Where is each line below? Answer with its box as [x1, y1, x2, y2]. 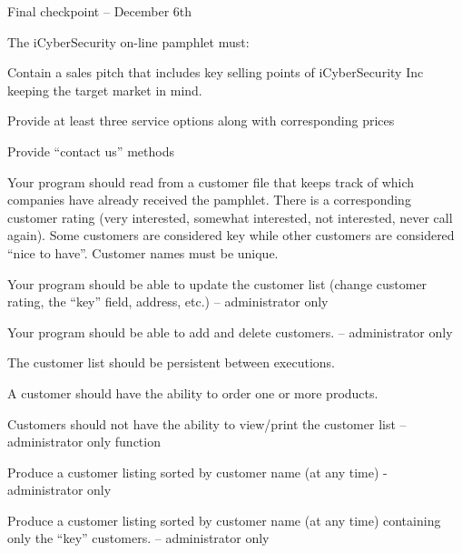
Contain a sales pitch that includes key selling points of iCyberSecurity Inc [7, 63, 424, 82]
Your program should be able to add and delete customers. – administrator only [7, 322, 453, 341]
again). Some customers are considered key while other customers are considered [7, 226, 455, 245]
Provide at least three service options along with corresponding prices [7, 111, 395, 130]
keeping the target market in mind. [7, 80, 202, 99]
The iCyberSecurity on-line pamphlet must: [7, 32, 250, 51]
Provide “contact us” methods [7, 141, 174, 160]
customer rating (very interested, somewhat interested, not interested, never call [7, 207, 453, 226]
